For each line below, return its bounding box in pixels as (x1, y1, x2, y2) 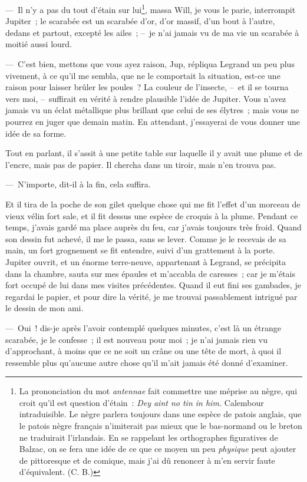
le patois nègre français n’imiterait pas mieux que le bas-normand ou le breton (19, 420, 302, 432)
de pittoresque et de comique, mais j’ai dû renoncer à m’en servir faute (19, 454, 275, 466)
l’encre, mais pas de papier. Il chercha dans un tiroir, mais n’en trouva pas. (5, 158, 276, 170)
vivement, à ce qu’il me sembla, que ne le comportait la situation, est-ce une (5, 69, 280, 81)
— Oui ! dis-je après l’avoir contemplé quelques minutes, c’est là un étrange (5, 321, 281, 334)
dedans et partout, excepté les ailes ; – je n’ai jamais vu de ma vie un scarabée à (5, 26, 299, 38)
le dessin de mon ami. (5, 302, 84, 314)
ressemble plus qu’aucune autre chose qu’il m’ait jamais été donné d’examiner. (5, 356, 288, 368)
